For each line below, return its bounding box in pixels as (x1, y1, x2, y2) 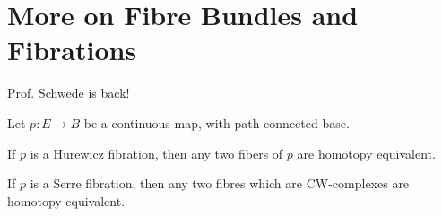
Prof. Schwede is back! (7, 83, 130, 102)
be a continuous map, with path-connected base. (83, 113, 350, 132)
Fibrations (7, 31, 137, 68)
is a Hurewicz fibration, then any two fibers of (30, 143, 283, 162)
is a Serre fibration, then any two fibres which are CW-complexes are (30, 174, 410, 193)
